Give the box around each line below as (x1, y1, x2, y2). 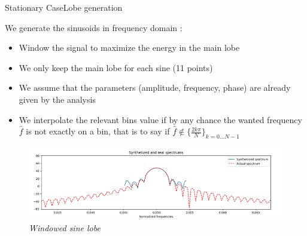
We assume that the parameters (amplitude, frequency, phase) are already (19, 81, 291, 94)
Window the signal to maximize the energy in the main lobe (19, 41, 240, 54)
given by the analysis (19, 93, 96, 105)
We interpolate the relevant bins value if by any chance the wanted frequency (19, 113, 302, 125)
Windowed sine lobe (29, 221, 101, 234)
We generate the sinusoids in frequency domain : (5, 21, 183, 33)
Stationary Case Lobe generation (5, 1, 123, 13)
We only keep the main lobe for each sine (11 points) (19, 61, 213, 73)
